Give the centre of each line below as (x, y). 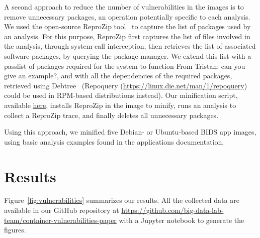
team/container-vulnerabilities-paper (60, 220)
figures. (15, 230)
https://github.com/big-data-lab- (172, 210)
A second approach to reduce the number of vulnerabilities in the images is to (124, 7)
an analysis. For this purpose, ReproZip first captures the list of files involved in (127, 36)
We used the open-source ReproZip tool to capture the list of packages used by (127, 26)
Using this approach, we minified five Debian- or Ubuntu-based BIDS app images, (130, 132)
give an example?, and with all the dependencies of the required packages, (118, 76)
